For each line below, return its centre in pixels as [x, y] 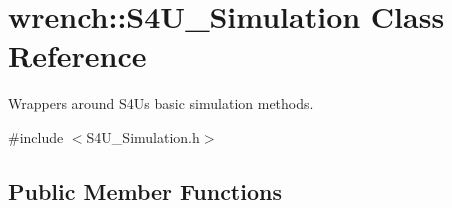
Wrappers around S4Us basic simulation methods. [161, 103]
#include [36, 136]
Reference [77, 55]
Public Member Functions [145, 190]
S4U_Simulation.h [143, 136]
